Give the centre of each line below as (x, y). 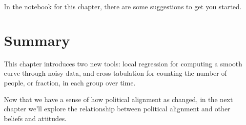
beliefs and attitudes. (35, 118)
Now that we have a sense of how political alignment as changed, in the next (119, 99)
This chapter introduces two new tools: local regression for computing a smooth (123, 63)
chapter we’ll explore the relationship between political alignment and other (117, 109)
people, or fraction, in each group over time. (70, 82)
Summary (37, 40)
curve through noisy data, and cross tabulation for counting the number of (115, 73)
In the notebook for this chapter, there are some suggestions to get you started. (123, 6)
